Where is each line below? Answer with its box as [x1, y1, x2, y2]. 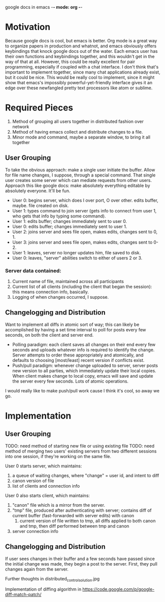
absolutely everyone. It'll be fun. [5, 187, 70, 194]
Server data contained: [5, 267, 62, 274]
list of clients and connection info [12, 483, 80, 489]
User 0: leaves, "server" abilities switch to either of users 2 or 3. [12, 255, 143, 261]
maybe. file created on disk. [12, 202, 69, 209]
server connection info [12, 528, 59, 534]
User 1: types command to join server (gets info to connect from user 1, [12, 208, 157, 213]
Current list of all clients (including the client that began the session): [12, 283, 152, 289]
